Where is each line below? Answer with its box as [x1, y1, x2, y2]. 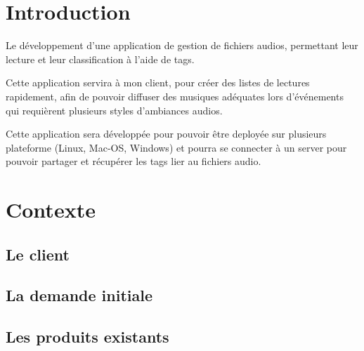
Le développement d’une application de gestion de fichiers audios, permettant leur [6, 38, 358, 53]
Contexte [6, 195, 96, 224]
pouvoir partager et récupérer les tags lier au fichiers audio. [6, 154, 261, 168]
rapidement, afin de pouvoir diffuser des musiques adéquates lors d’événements [6, 88, 344, 103]
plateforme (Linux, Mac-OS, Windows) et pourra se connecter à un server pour [6, 140, 347, 154]
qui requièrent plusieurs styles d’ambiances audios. [6, 102, 223, 117]
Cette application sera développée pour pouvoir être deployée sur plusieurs [6, 126, 327, 141]
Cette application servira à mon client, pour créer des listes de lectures [6, 75, 310, 90]
